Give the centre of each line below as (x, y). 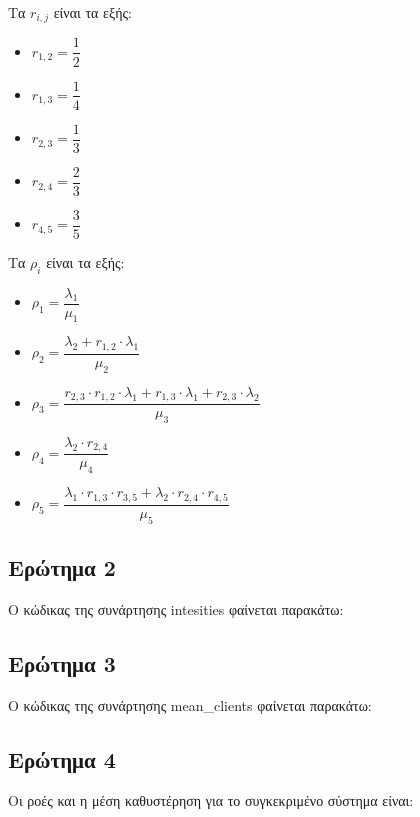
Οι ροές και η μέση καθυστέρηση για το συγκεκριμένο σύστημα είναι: (211, 800)
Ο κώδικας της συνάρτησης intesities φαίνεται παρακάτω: (176, 608)
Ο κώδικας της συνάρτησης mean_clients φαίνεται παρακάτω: (190, 704)
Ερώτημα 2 (62, 566)
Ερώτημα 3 (62, 662)
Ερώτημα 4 (62, 758)
